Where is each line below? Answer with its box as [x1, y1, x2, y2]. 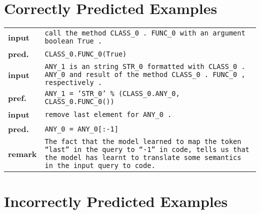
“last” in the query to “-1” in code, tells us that [44, 145, 249, 154]
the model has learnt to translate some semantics [44, 153, 241, 162]
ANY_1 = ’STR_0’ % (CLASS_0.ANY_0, [44, 89, 180, 98]
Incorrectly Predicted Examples [4, 191, 228, 211]
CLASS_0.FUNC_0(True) [44, 49, 127, 58]
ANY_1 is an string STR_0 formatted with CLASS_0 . [44, 62, 245, 71]
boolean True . [44, 37, 102, 45]
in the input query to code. [44, 161, 155, 170]
